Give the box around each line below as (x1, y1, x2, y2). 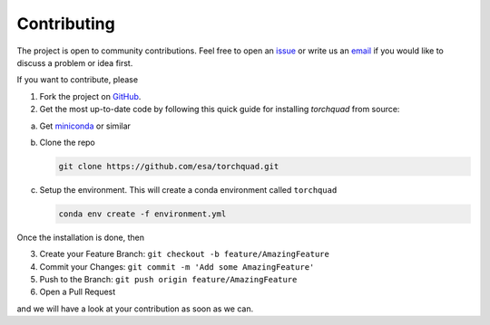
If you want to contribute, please (16, 74, 139, 85)
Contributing (16, 14, 115, 33)
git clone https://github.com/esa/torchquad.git (58, 161, 279, 171)
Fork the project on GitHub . (39, 91, 142, 101)
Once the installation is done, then (16, 232, 145, 243)
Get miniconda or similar (39, 120, 132, 131)
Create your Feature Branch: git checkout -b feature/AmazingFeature (39, 249, 330, 260)
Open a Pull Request (39, 286, 116, 298)
